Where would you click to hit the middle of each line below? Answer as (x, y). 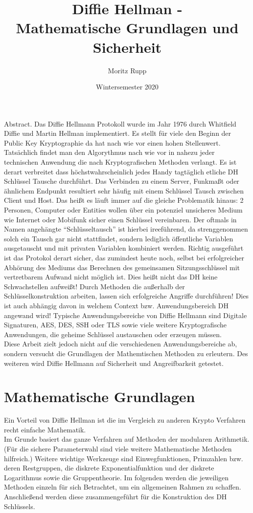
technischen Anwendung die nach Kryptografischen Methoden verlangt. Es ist (120, 162)
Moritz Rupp (127, 70)
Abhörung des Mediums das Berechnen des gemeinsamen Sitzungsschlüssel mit (122, 267)
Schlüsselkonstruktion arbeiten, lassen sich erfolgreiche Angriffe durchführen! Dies (126, 296)
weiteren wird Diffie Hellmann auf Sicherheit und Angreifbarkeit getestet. (114, 363)
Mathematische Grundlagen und (127, 28)
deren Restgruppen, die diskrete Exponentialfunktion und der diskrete (109, 468)
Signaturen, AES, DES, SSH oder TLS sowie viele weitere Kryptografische (115, 325)
